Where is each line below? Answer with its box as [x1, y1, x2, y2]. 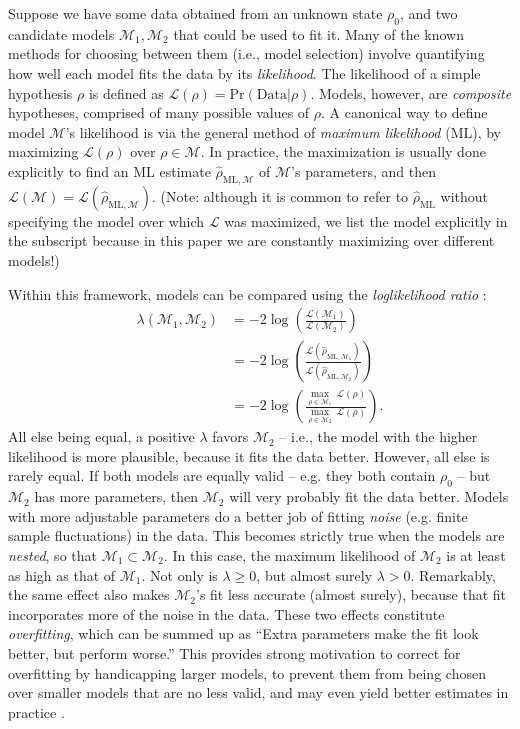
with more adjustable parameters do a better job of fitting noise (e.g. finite [8, 505, 468, 526]
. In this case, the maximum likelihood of [163, 544, 416, 565]
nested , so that [8, 544, 97, 565]
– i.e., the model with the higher [279, 426, 478, 447]
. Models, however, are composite [310, 82, 512, 103]
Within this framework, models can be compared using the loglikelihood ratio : [8, 283, 487, 304]
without [440, 185, 489, 206]
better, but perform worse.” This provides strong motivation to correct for [8, 642, 461, 663]
